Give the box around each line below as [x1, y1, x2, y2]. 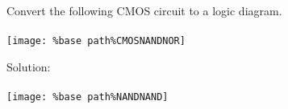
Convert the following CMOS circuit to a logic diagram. [6, 2, 282, 18]
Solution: [6, 58, 51, 75]
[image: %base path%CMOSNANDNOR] [6, 35, 186, 47]
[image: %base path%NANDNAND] [6, 91, 169, 103]
